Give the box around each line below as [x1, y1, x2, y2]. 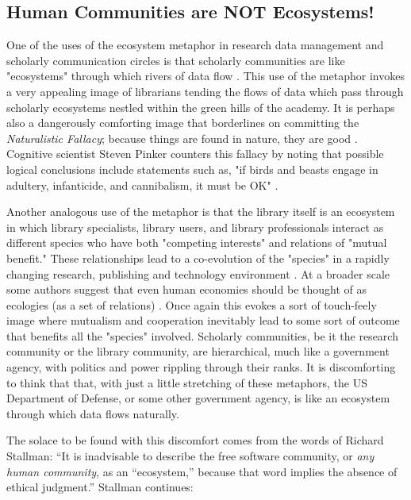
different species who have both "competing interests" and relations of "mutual [6, 234, 387, 251]
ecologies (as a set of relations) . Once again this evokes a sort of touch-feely [6, 296, 377, 313]
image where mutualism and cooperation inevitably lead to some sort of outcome [6, 312, 400, 329]
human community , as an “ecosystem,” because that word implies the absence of [6, 463, 398, 479]
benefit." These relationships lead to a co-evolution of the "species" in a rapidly [6, 249, 390, 266]
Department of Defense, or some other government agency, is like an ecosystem [6, 390, 390, 406]
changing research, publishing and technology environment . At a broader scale [6, 265, 390, 282]
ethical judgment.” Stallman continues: [6, 479, 194, 495]
